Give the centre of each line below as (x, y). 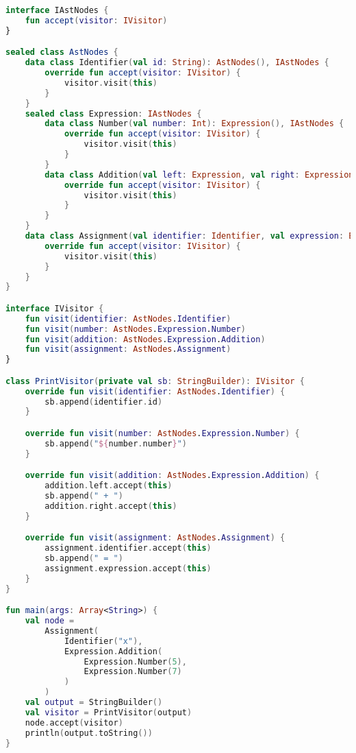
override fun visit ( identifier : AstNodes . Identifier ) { (155, 391)
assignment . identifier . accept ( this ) (128, 548)
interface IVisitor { (55, 308)
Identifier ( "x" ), (103, 641)
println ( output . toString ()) (89, 733)
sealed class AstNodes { (62, 52)
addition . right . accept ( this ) (111, 506)
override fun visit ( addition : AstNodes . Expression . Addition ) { (172, 476)
